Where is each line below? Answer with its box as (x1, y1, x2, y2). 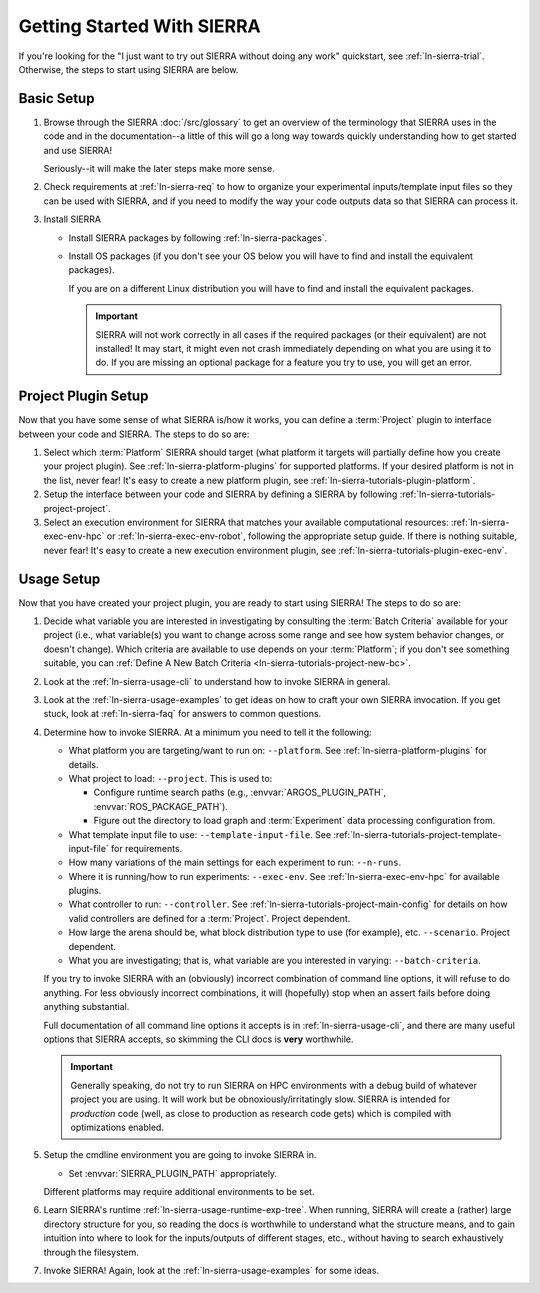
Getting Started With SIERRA (18, 15, 262, 37)
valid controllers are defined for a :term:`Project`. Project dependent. (68, 912, 351, 924)
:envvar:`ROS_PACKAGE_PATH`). (93, 800, 229, 812)
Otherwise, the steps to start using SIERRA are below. (18, 63, 239, 75)
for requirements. (110, 842, 183, 854)
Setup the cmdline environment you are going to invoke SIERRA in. (43, 1149, 317, 1161)
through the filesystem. (43, 1246, 140, 1258)
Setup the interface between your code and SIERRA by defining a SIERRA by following (43, 488, 398, 500)
